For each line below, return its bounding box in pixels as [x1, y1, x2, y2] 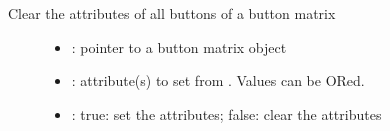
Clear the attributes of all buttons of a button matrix [8, 3, 336, 23]
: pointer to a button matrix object [71, 36, 287, 57]
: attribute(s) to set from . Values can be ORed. [71, 70, 365, 91]
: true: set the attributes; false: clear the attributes [71, 103, 382, 124]
